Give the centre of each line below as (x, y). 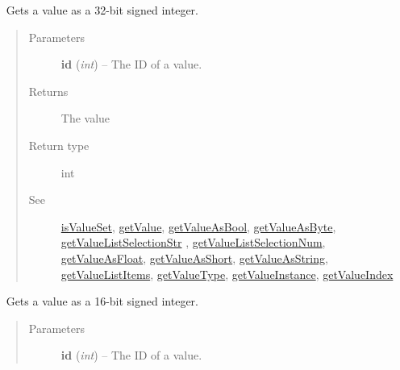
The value (85, 118)
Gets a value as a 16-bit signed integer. (102, 301)
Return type (59, 145)
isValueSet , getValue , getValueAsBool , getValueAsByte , (198, 226)
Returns (48, 91)
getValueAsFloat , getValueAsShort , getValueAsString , (194, 258)
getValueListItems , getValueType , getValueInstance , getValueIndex (227, 274)
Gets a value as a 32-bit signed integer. (102, 10)
